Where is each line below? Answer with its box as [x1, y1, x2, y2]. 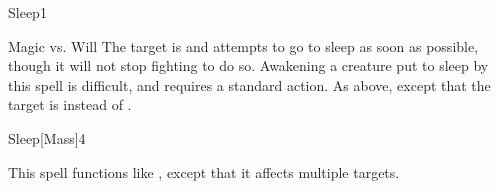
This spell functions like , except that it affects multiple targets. [8, 161, 400, 182]
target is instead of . [8, 94, 132, 115]
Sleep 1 [8, 2, 47, 22]
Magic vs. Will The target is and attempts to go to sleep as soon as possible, [8, 35, 479, 56]
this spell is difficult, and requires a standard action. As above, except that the [8, 74, 491, 95]
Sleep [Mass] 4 [8, 127, 86, 148]
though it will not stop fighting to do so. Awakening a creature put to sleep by [8, 55, 489, 76]
